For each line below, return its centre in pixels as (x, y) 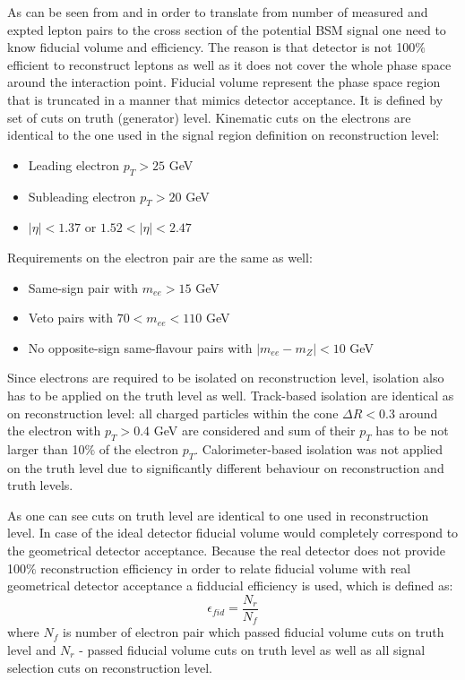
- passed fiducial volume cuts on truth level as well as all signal (252, 649)
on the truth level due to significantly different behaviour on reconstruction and (226, 467)
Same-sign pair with (83, 287)
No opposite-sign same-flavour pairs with (140, 347)
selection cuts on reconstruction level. (110, 667)
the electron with (54, 430)
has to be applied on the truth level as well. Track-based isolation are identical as (231, 395)
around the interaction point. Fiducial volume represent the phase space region (224, 82)
